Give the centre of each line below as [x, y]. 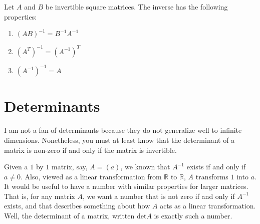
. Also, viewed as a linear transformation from [91, 176]
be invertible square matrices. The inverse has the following [137, 7]
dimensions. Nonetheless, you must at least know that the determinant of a [119, 140]
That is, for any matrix [40, 196]
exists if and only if [216, 167]
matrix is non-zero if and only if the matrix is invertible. [90, 150]
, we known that [145, 167]
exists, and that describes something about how [77, 206]
